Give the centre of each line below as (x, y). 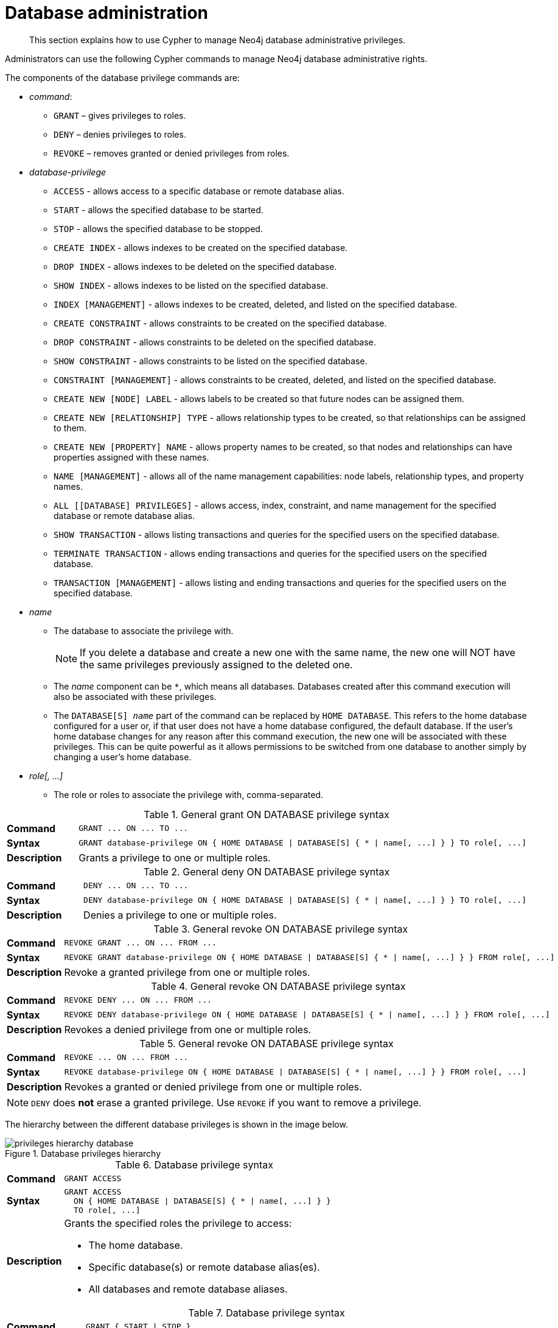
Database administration (107, 13)
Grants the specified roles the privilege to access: (178, 1223)
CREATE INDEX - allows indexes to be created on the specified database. (201, 247)
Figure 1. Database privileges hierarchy (83, 1153)
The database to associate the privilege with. (144, 630)
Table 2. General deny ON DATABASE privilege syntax (267, 871)
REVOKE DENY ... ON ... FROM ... (138, 1000)
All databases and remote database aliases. (188, 1289)
